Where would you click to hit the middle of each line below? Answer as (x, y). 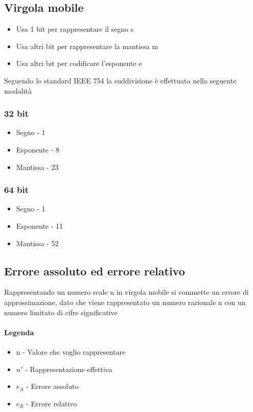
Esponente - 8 (38, 149)
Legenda (19, 332)
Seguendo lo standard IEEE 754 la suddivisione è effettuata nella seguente (120, 80)
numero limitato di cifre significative (61, 312)
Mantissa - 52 (37, 243)
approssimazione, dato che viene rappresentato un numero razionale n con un (125, 302)
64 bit (17, 190)
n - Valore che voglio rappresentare (71, 351)
